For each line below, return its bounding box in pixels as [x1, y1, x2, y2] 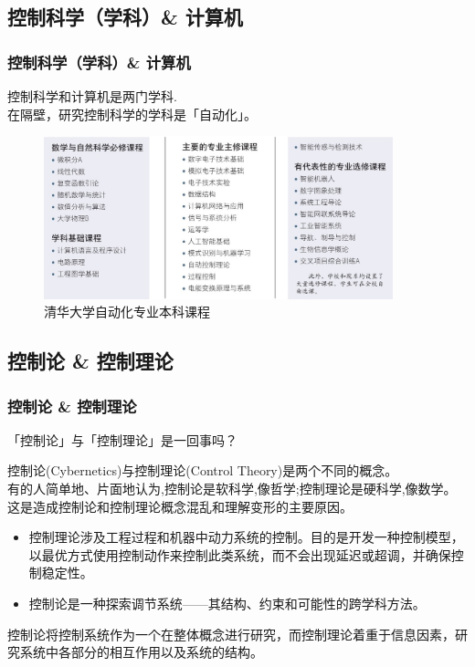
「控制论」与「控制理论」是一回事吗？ [7, 430, 237, 449]
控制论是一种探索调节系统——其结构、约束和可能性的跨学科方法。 [28, 594, 426, 613]
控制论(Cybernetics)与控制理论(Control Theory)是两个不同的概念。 [7, 461, 398, 480]
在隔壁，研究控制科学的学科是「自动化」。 [7, 104, 257, 123]
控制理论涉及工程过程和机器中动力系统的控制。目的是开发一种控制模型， [28, 527, 464, 547]
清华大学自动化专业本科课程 [44, 302, 210, 321]
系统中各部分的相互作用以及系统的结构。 [19, 642, 263, 662]
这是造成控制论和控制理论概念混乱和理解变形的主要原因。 [7, 496, 353, 516]
